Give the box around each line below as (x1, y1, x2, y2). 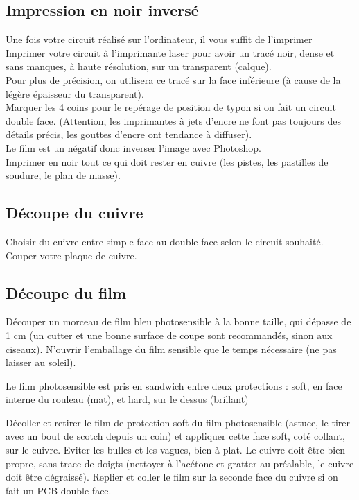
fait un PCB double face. (6, 483, 112, 497)
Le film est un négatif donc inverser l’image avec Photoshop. (6, 140, 261, 155)
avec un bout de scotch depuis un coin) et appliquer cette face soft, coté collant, (6, 429, 345, 443)
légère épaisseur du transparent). (6, 86, 144, 101)
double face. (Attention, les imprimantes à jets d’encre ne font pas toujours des (6, 113, 341, 128)
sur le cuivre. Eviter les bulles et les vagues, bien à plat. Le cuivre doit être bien (6, 442, 346, 457)
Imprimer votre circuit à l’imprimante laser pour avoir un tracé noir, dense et (6, 45, 335, 60)
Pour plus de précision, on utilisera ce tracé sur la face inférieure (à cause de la (6, 72, 341, 87)
